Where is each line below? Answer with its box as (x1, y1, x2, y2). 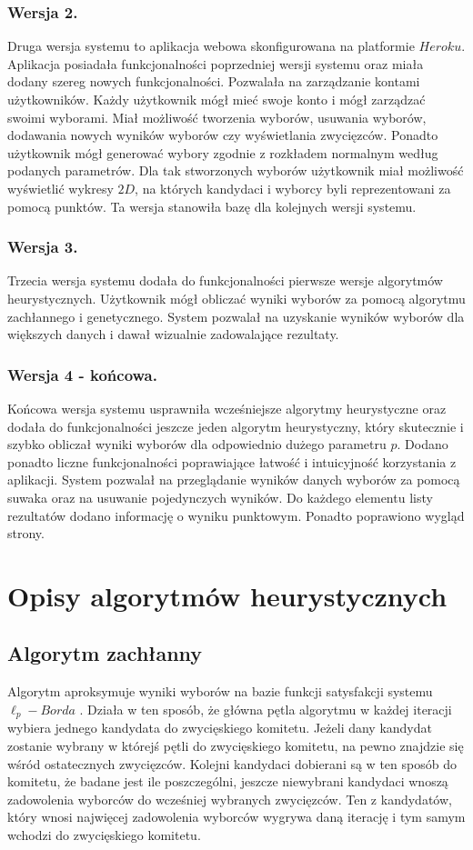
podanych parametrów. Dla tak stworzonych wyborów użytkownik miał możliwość (7, 161, 464, 180)
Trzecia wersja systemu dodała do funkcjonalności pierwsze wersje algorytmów (7, 271, 443, 290)
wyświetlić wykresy (7, 178, 114, 197)
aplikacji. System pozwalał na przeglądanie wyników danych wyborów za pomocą (7, 470, 460, 489)
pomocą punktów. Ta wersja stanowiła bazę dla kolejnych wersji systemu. (7, 196, 417, 215)
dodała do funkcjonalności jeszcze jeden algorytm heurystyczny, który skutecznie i (7, 416, 464, 435)
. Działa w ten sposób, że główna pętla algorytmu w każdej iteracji (79, 699, 452, 718)
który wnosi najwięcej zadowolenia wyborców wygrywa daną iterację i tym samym (7, 807, 466, 826)
